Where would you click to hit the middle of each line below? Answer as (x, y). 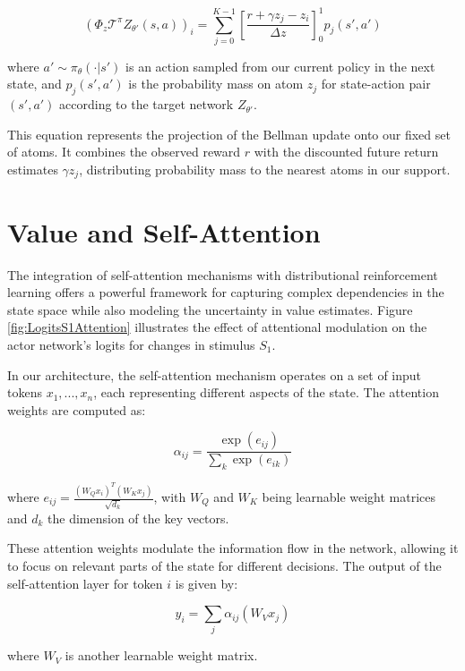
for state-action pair (376, 84)
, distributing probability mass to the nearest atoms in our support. (265, 169)
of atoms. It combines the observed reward (124, 152)
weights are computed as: (77, 409)
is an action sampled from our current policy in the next (280, 66)
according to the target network (146, 104)
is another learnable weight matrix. (161, 655)
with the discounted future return (346, 152)
